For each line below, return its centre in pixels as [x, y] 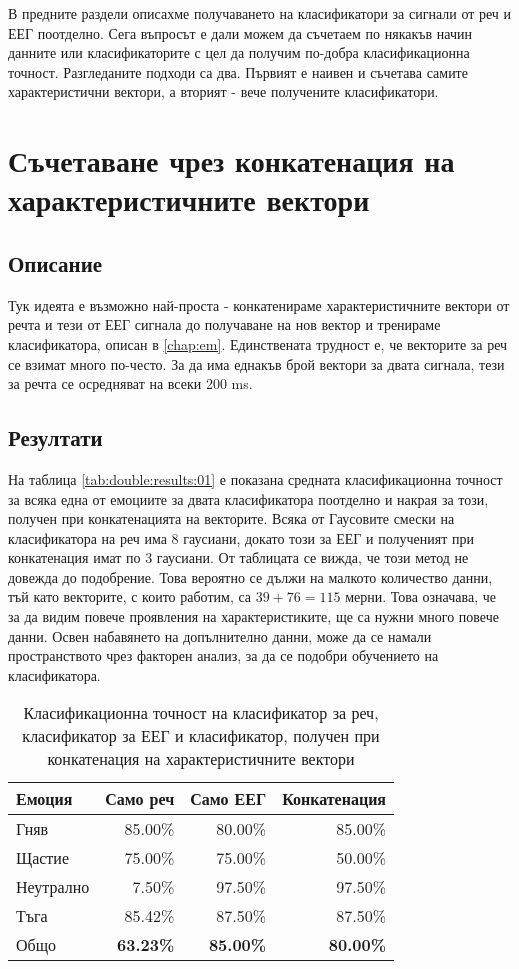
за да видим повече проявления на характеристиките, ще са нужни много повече [253, 616]
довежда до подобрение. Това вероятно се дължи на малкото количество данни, [250, 576]
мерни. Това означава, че [420, 596]
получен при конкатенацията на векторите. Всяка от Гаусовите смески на [231, 518]
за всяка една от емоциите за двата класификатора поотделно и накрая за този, [248, 498]
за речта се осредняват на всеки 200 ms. [130, 383]
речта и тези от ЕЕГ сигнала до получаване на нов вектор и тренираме [224, 324]
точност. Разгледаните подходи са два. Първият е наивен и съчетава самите [238, 71]
